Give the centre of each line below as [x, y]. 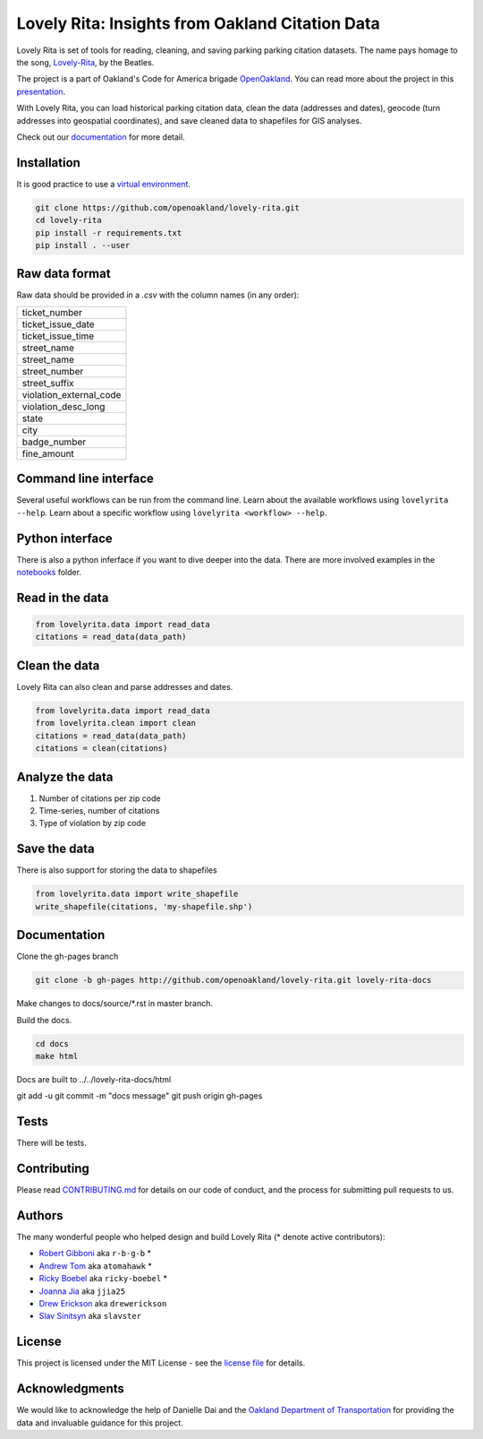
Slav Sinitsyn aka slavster [90, 1316]
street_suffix [48, 383]
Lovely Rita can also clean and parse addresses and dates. [125, 686]
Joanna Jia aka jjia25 [82, 1291]
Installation [48, 163]
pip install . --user [83, 245]
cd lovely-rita [68, 220]
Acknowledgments [71, 1389]
